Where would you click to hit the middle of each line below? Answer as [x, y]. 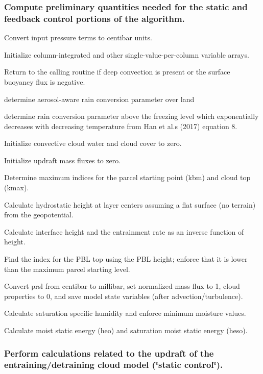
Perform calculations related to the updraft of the [109, 353]
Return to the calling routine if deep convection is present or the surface [117, 72]
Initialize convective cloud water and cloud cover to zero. [93, 143]
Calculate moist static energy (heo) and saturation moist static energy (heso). [126, 330]
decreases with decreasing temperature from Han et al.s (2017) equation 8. [121, 126]
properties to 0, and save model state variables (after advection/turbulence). [124, 296]
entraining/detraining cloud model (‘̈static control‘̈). [114, 365]
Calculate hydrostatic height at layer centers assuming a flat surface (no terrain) [130, 204]
